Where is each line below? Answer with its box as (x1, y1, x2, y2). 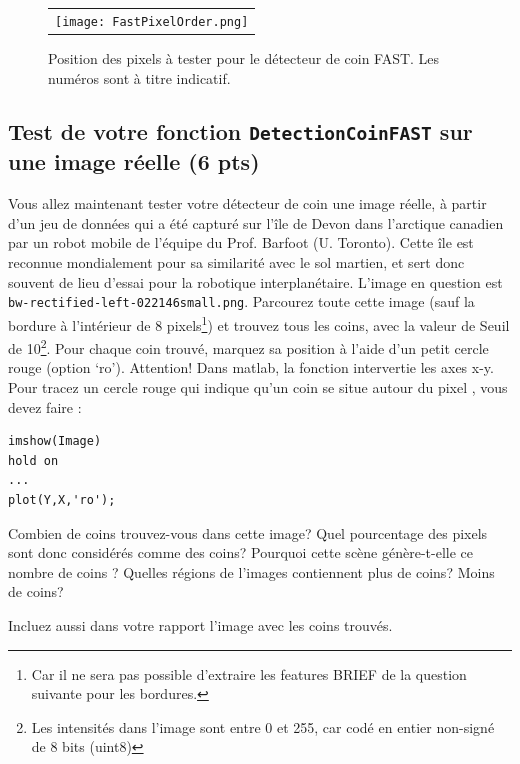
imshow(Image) (8, 434, 102, 449)
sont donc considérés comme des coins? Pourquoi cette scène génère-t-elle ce (8, 542, 473, 563)
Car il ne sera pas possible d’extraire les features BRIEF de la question (31, 663, 467, 684)
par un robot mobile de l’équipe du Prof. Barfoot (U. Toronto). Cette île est (8, 232, 474, 253)
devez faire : (8, 396, 82, 417)
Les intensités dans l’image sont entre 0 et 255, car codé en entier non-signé (31, 716, 495, 737)
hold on (8, 453, 59, 468)
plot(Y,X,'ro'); (8, 492, 116, 507)
